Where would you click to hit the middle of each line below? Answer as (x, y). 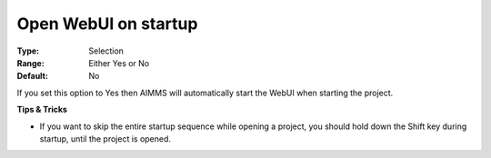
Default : (33, 76)
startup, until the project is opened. (105, 138)
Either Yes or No (119, 63)
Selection (106, 51)
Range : (30, 63)
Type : (28, 51)
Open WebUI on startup (107, 24)
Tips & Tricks (42, 110)
